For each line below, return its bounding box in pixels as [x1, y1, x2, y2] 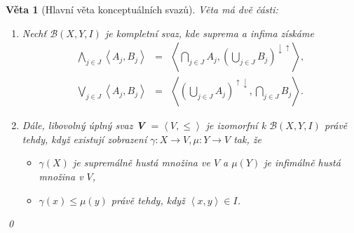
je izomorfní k [205, 118, 266, 133]
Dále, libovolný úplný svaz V [22, 118, 145, 133]
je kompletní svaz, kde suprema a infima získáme [104, 25, 314, 40]
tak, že [233, 131, 261, 146]
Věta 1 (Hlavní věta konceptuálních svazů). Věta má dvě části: [6, 2, 278, 16]
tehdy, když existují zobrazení [22, 131, 147, 146]
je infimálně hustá [264, 155, 341, 170]
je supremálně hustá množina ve [72, 155, 210, 170]
